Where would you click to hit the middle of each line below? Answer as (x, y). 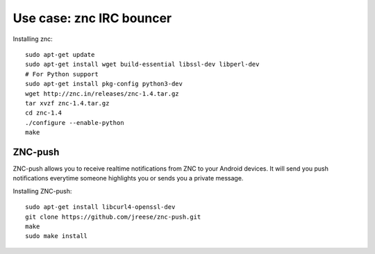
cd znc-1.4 (44, 113)
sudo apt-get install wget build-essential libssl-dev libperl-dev (142, 65)
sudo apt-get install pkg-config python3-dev (104, 84)
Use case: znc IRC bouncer (92, 18)
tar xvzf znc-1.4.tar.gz (67, 103)
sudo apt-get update (60, 54)
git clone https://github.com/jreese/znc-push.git (113, 217)
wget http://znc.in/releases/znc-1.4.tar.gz (102, 93)
